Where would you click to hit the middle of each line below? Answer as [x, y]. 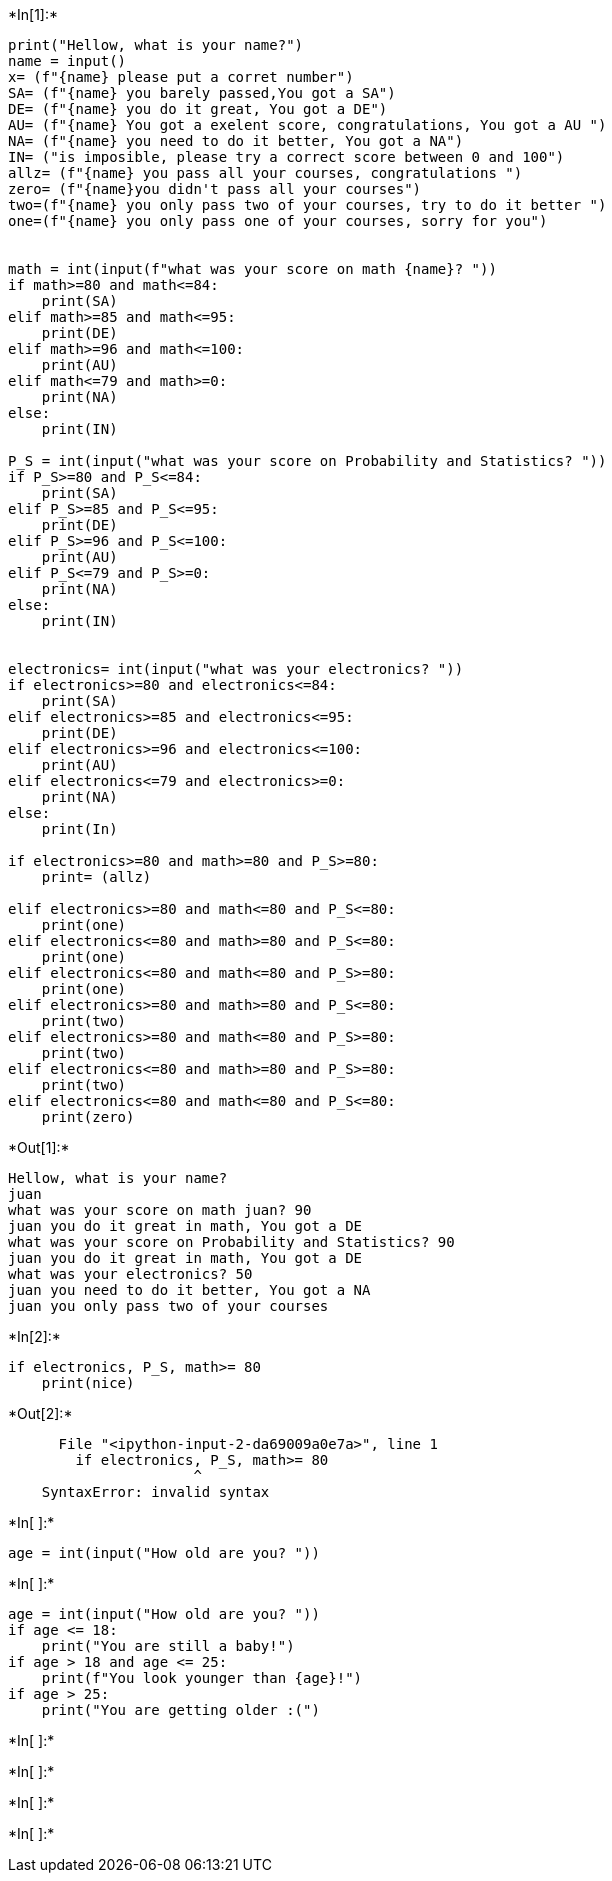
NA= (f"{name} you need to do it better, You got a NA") [236, 141]
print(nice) [88, 1383]
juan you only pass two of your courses [168, 1306]
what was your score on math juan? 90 [160, 1210]
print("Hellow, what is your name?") [156, 45]
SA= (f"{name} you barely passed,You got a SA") [202, 93]
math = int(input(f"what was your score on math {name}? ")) [252, 269]
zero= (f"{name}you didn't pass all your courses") [215, 189]
